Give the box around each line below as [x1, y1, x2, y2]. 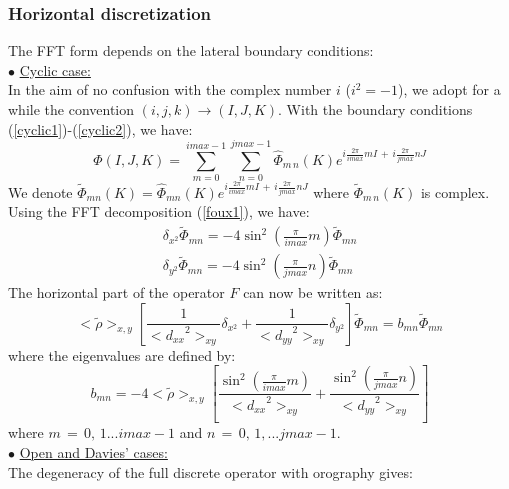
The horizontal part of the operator [8, 282, 225, 303]
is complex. [420, 181, 490, 202]
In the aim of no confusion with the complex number [8, 79, 332, 100]
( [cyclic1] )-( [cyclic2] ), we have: [8, 118, 193, 139]
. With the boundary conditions [278, 99, 473, 119]
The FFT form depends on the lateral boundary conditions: [8, 40, 374, 61]
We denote [8, 181, 73, 202]
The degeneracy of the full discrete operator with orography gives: [8, 461, 413, 482]
